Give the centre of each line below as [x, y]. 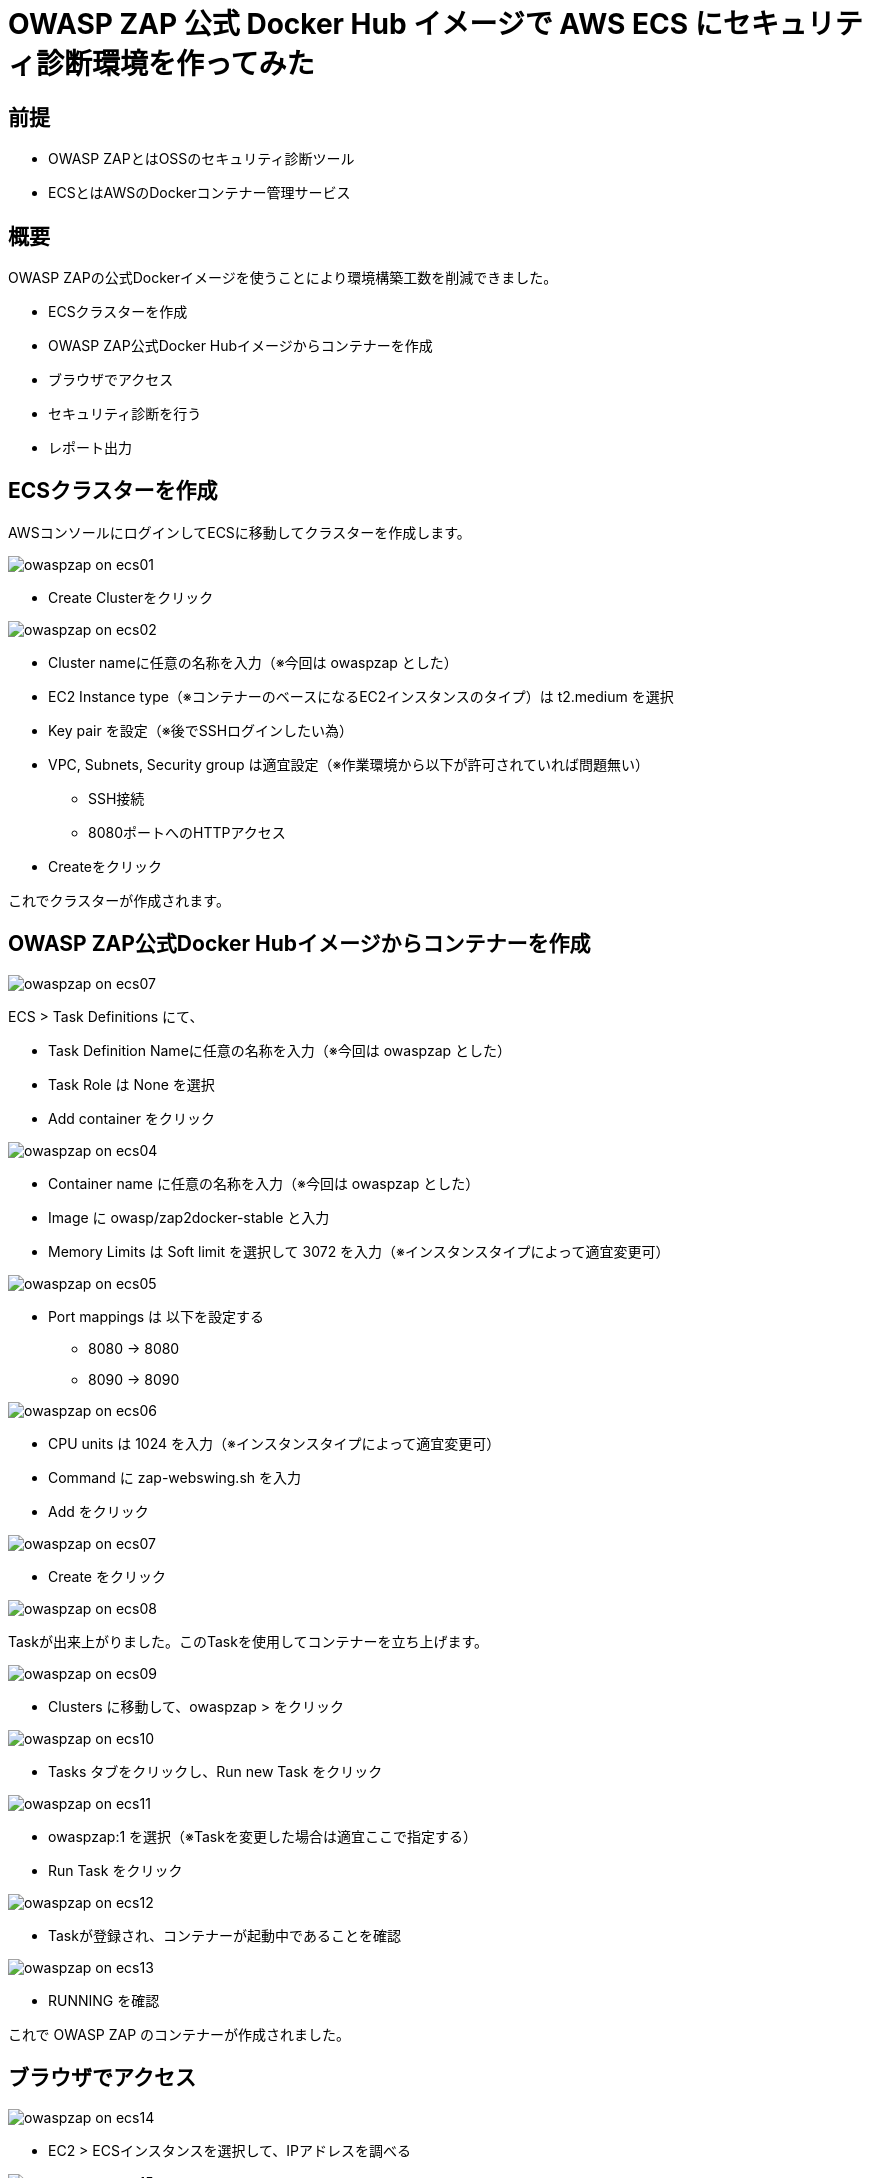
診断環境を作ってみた [175, 64]
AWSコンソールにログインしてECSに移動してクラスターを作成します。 [239, 532]
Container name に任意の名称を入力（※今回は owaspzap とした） [264, 1183]
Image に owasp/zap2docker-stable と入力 [189, 1217]
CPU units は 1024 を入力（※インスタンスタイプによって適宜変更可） [274, 1443]
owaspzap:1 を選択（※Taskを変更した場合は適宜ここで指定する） [262, 1836]
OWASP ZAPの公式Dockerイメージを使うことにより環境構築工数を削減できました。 [283, 278]
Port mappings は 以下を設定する [156, 1316]
